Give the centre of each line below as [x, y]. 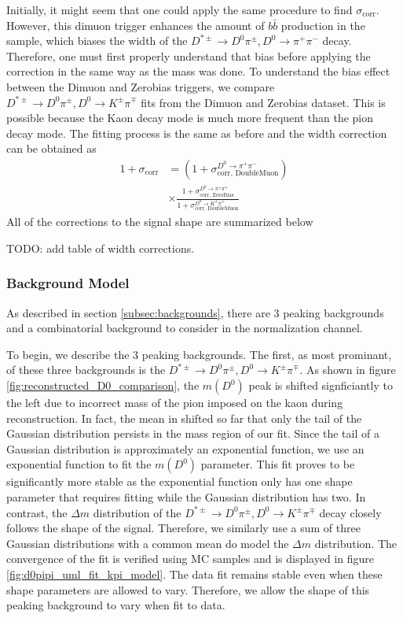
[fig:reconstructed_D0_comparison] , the [103, 385]
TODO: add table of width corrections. [101, 248]
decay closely [350, 512]
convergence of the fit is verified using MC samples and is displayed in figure [191, 559]
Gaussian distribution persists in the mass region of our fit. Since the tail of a [193, 433]
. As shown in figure [348, 370]
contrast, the [37, 512]
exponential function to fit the [79, 464]
